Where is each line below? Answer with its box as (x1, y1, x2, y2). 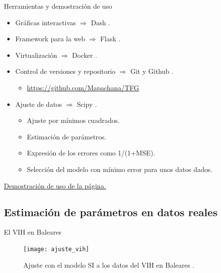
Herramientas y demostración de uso (4, 1, 112, 11)
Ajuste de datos (15, 99, 62, 109)
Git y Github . (130, 66, 174, 76)
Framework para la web (15, 34, 85, 44)
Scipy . (77, 99, 97, 109)
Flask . (100, 34, 121, 44)
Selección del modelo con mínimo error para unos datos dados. (27, 164, 213, 174)
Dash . (91, 17, 110, 27)
